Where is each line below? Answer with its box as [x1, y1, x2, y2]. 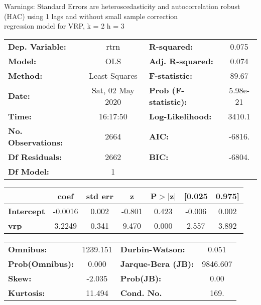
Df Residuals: [8, 150, 62, 163]
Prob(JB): [120, 272, 162, 284]
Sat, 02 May [91, 84, 135, 96]
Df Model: [8, 165, 49, 177]
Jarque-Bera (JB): [120, 257, 194, 269]
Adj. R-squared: [149, 55, 213, 67]
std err [86, 190, 113, 202]
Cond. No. [120, 286, 162, 298]
